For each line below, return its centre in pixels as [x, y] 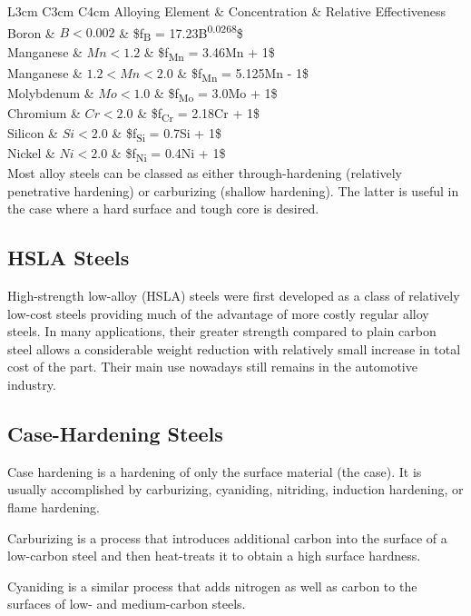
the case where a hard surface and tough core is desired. [163, 209]
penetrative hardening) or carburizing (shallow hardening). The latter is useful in [233, 190]
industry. [32, 385]
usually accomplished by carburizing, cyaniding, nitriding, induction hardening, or [235, 489]
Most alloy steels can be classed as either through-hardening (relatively [205, 173]
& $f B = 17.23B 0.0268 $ [181, 32]
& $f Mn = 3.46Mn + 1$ [209, 54]
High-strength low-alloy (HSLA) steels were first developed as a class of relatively [234, 296]
